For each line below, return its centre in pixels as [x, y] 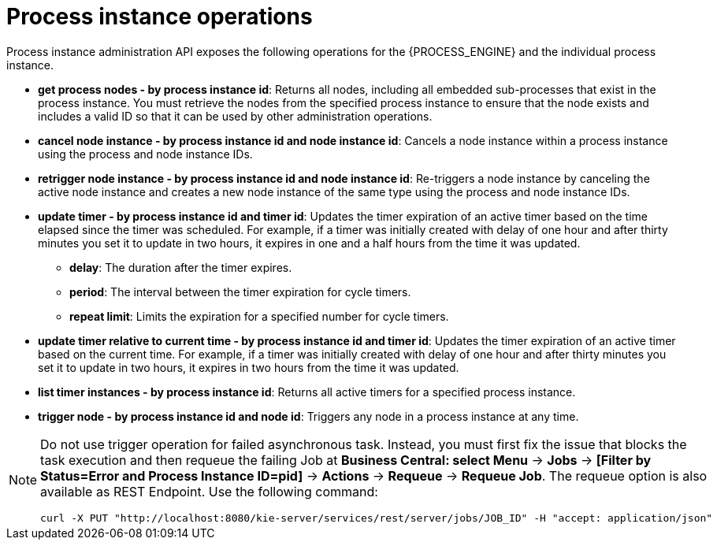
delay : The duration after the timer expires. [181, 267]
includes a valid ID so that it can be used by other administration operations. [235, 116]
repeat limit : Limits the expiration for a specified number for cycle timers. [259, 316]
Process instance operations [160, 17]
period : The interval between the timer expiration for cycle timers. [240, 292]
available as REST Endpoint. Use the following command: [209, 491]
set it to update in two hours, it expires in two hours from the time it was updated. [249, 367]
